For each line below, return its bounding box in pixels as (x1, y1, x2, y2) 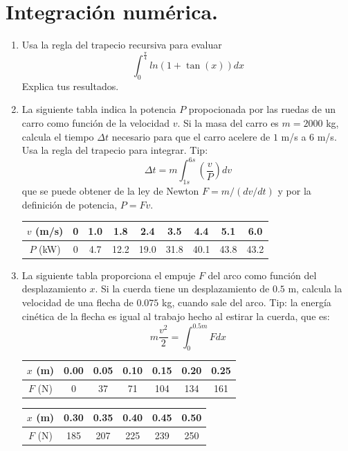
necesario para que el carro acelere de (111, 129, 271, 143)
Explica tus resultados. (21, 78, 119, 93)
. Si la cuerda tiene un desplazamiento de (95, 281, 270, 296)
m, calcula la (288, 281, 342, 296)
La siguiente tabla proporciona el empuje (21, 267, 196, 282)
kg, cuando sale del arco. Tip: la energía (162, 294, 331, 309)
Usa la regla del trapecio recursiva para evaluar (21, 37, 222, 52)
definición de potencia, (21, 197, 118, 211)
